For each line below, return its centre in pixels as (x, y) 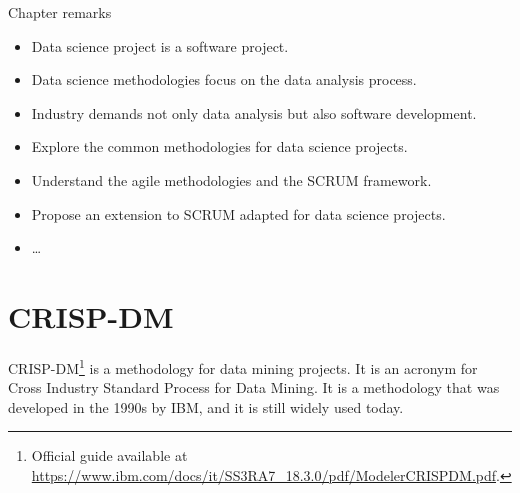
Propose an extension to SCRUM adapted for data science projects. (238, 213)
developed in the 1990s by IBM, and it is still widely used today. (206, 406)
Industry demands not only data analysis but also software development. (254, 112)
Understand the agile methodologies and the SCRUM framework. (231, 179)
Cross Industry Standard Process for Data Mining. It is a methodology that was (254, 387)
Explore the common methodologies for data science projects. (219, 146)
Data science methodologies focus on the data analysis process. (224, 79)
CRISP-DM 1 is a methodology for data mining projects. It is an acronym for (243, 366)
